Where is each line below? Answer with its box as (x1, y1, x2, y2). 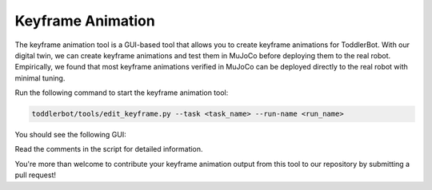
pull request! (14, 170, 56, 180)
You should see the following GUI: (14, 130, 127, 140)
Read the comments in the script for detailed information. (14, 144, 203, 154)
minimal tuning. (14, 73, 66, 83)
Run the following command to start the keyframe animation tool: (14, 88, 229, 97)
